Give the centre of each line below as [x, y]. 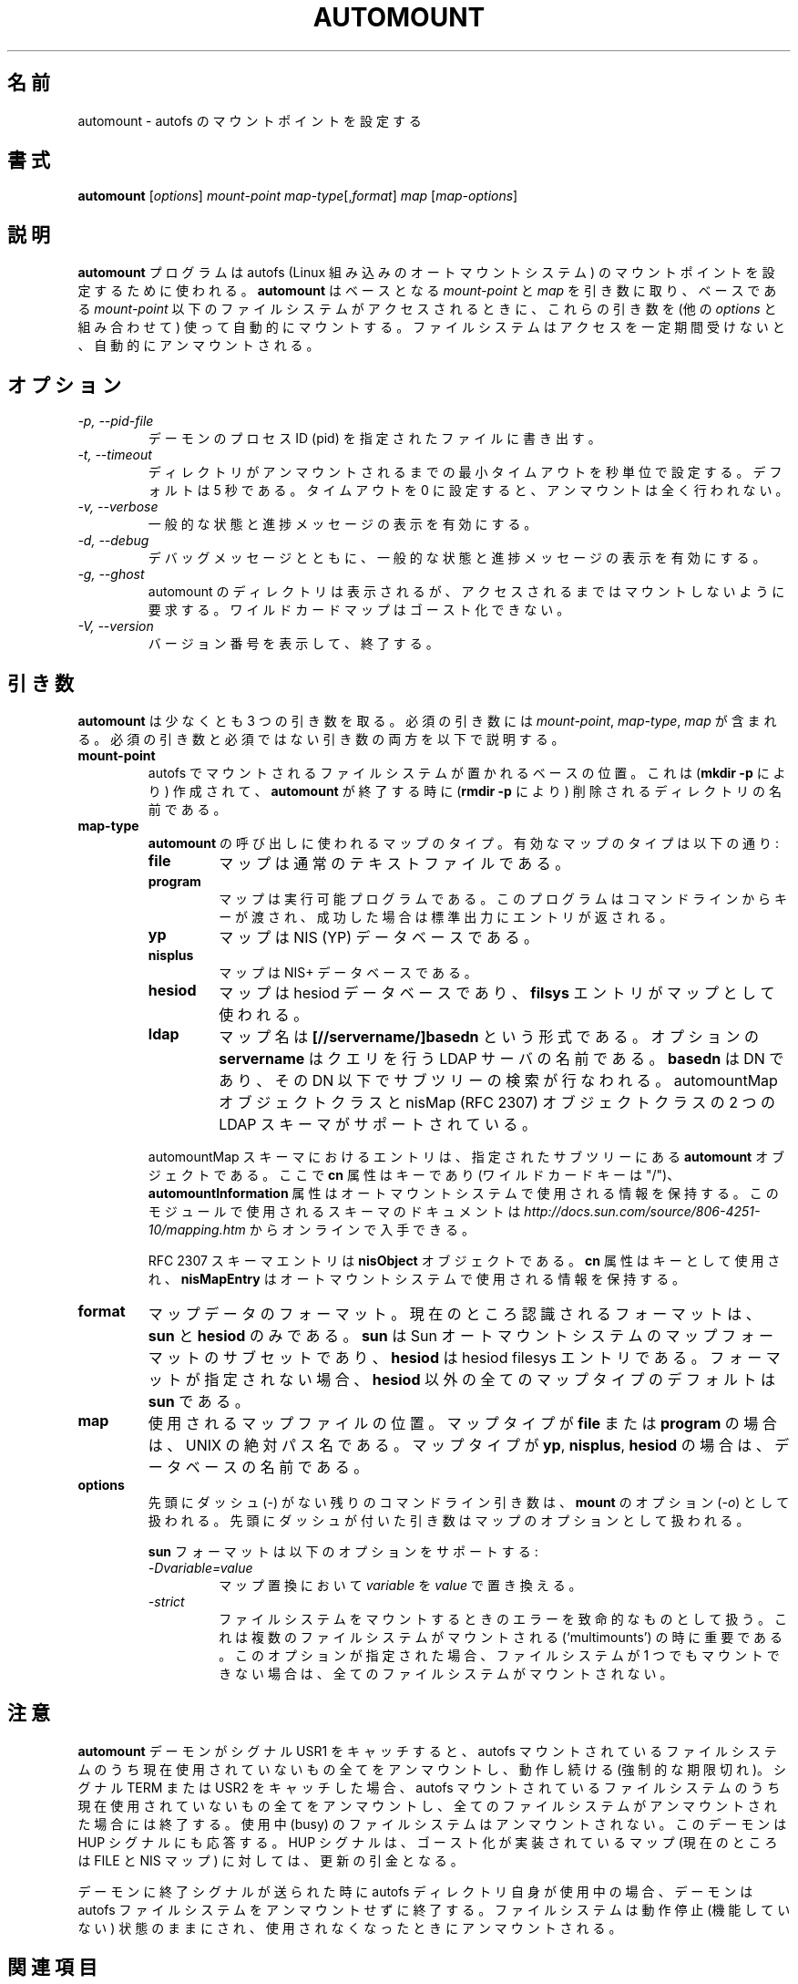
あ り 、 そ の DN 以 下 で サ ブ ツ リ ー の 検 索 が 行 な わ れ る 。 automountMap [498, 1080]
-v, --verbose [118, 507]
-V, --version [116, 626]
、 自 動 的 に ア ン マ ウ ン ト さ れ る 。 [199, 346]
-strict [166, 1601]
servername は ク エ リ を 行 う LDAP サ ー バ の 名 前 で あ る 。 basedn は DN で [501, 1058]
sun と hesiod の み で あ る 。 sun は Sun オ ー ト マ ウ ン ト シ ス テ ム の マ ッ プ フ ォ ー [460, 1335]
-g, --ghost [111, 574]
